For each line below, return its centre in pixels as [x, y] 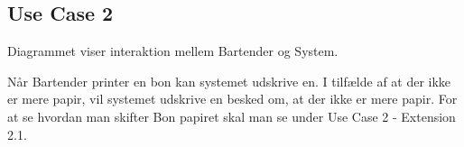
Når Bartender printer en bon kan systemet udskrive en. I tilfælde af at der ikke [229, 81]
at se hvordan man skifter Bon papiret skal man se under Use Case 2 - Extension [232, 116]
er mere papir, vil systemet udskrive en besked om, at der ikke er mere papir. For [232, 99]
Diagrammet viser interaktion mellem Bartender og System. [173, 51]
